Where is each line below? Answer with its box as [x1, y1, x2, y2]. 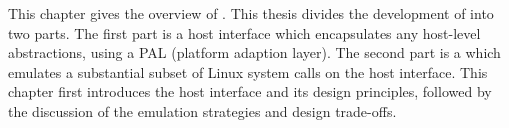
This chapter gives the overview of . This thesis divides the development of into [8, 3, 494, 23]
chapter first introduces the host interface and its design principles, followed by [8, 81, 492, 102]
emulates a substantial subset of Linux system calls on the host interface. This [8, 61, 488, 82]
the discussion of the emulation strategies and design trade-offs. [8, 100, 397, 121]
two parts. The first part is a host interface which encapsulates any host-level [8, 22, 481, 43]
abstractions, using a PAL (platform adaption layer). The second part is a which [8, 42, 501, 63]
